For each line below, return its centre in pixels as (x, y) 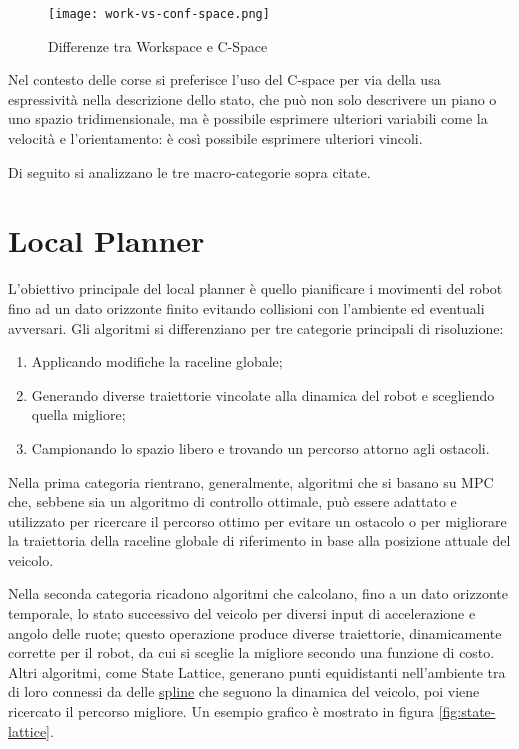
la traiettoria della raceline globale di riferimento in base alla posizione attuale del (259, 540)
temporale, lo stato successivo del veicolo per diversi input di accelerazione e (242, 613)
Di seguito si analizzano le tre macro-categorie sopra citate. (189, 171)
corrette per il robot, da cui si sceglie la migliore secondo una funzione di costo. (251, 652)
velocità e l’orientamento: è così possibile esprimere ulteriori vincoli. (215, 138)
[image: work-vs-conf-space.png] (159, 14)
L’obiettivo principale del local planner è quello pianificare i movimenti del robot (255, 288)
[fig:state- (467, 711)
